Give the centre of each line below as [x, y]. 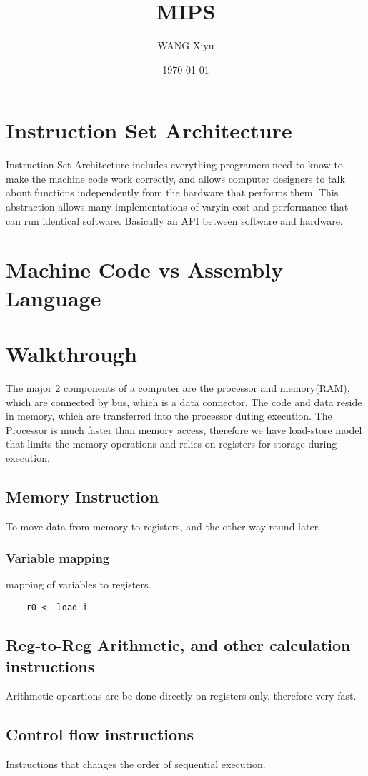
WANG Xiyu [186, 45]
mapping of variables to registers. [79, 584]
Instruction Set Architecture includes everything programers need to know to [174, 165]
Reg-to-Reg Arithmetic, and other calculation [178, 645]
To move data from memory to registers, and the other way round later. [164, 526]
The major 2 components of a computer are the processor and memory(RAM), [178, 387]
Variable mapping [58, 558]
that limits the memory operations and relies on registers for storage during [171, 444]
